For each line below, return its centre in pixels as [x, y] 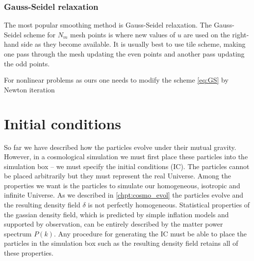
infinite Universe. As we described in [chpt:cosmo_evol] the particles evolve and [124, 195]
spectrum [18, 233]
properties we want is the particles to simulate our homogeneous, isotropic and [122, 185]
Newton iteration [29, 89]
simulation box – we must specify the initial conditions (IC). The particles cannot [127, 166]
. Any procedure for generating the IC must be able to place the [150, 233]
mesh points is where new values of [123, 34]
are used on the [207, 34]
